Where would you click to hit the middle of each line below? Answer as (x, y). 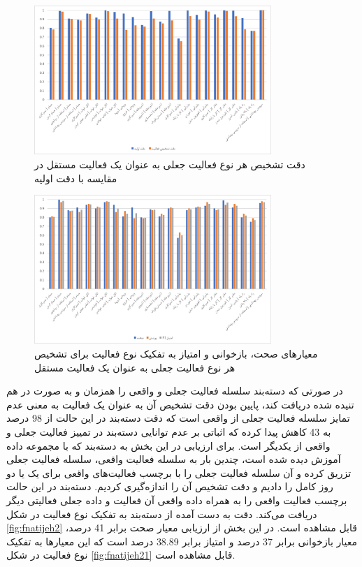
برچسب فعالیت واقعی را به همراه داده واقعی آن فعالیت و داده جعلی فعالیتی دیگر (177, 500)
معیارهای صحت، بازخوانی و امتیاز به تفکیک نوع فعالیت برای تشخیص (176, 353)
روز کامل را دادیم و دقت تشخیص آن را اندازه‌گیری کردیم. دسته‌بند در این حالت (170, 486)
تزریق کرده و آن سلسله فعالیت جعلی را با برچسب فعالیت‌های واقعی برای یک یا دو (179, 472)
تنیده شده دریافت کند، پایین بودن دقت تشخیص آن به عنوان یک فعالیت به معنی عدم (180, 404)
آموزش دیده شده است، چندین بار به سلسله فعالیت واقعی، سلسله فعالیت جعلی (174, 459)
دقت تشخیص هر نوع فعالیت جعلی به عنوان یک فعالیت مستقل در (170, 164)
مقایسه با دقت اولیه (76, 178)
